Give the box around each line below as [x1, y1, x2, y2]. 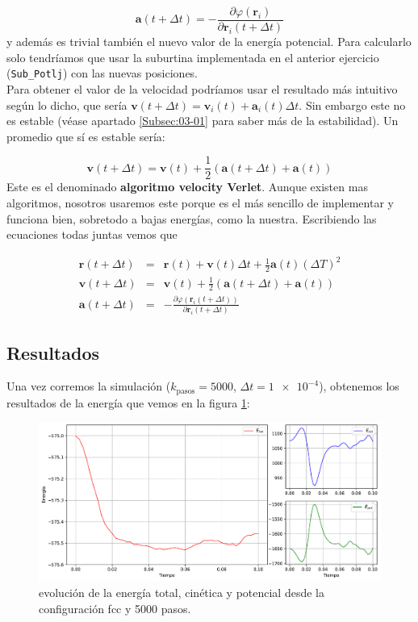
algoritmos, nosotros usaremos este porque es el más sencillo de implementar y [6, 194, 394, 211]
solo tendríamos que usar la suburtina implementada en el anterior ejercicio [6, 48, 379, 65]
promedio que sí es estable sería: [6, 127, 165, 144]
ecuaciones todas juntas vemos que [6, 226, 178, 243]
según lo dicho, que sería [6, 96, 127, 113]
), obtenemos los [319, 378, 399, 394]
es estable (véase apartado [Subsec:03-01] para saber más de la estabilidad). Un [6, 112, 399, 129]
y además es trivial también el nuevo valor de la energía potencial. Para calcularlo [6, 33, 412, 50]
